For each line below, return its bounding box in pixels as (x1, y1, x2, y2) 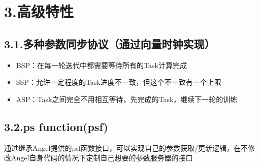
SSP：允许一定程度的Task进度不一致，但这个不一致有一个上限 (16, 77, 221, 87)
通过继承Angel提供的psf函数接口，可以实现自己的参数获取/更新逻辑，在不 (4, 142, 248, 153)
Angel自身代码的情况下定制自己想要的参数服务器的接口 (11, 152, 193, 163)
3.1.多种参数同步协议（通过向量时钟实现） (4, 36, 215, 51)
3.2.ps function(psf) (4, 118, 108, 134)
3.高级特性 (4, 1, 74, 22)
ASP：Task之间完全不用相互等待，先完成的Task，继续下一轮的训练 (16, 93, 238, 104)
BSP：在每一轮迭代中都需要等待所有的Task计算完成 (16, 59, 187, 70)
